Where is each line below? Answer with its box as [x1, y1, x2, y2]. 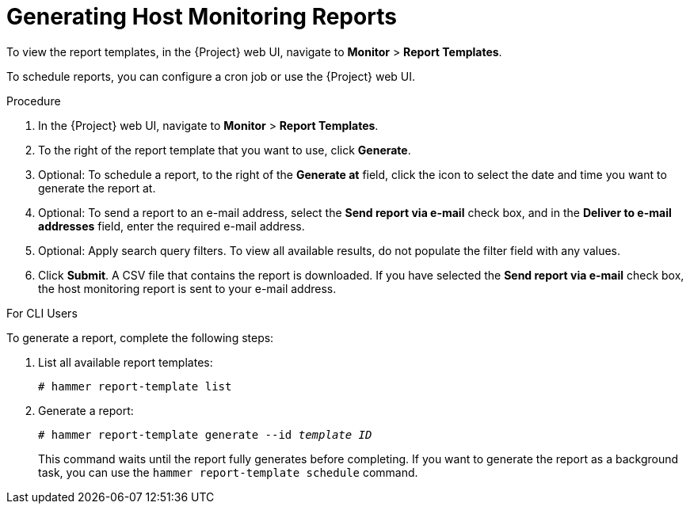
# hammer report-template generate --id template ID [38, 428, 372, 441]
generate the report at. [38, 181, 156, 195]
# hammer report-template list [38, 379, 232, 393]
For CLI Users [6, 306, 78, 320]
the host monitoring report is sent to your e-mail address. [38, 281, 337, 295]
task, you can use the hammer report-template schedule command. [38, 465, 418, 479]
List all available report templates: [38, 355, 213, 369]
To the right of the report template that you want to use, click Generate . [38, 143, 411, 157]
